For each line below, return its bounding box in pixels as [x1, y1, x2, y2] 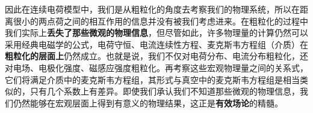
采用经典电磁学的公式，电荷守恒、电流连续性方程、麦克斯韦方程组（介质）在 [5, 38, 308, 50]
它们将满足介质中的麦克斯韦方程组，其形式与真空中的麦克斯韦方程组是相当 [5, 73, 300, 85]
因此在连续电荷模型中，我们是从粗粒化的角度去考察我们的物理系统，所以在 [5, 3, 300, 15]
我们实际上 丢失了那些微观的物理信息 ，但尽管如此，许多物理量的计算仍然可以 [5, 26, 308, 39]
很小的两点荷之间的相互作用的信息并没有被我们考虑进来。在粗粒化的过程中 [13, 14, 308, 27]
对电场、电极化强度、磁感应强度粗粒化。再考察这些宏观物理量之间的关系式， [5, 61, 308, 74]
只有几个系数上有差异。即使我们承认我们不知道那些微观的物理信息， [29, 85, 300, 97]
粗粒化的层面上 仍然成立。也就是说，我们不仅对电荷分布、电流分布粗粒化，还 [5, 50, 308, 62]
